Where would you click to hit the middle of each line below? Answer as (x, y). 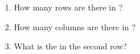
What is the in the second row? (70, 46)
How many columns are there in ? (75, 26)
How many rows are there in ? (68, 7)
